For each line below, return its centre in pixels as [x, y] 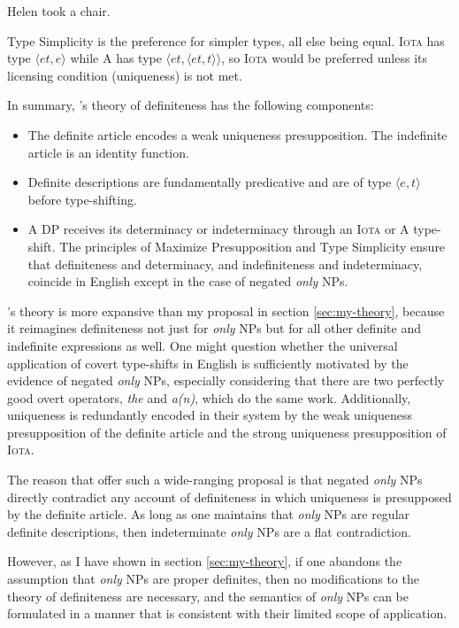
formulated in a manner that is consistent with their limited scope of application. [227, 613]
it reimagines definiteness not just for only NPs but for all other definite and [214, 328]
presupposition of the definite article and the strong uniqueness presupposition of [227, 432]
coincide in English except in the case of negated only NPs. [188, 281]
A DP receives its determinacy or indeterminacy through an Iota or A [218, 229]
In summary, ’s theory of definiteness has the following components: [191, 105]
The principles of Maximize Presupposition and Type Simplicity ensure [252, 246]
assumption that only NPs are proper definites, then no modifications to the [213, 579]
